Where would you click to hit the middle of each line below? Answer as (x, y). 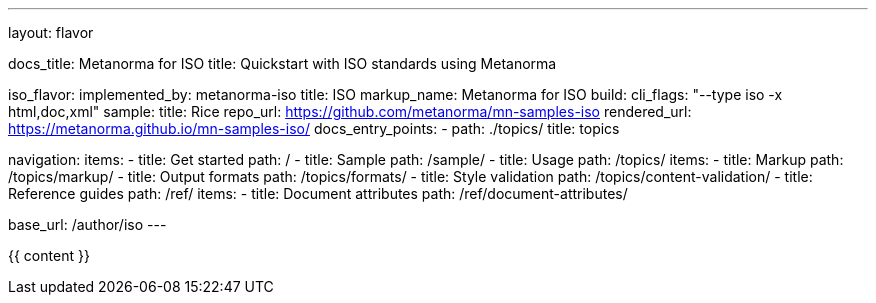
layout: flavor (51, 32)
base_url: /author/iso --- (87, 224)
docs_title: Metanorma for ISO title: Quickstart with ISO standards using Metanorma (282, 63)
